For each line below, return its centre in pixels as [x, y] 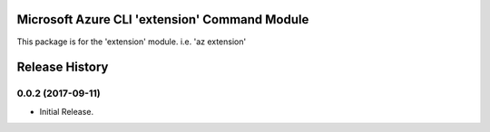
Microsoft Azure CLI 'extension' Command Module [163, 19]
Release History [63, 67]
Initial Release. [67, 111]
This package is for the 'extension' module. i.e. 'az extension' [132, 42]
